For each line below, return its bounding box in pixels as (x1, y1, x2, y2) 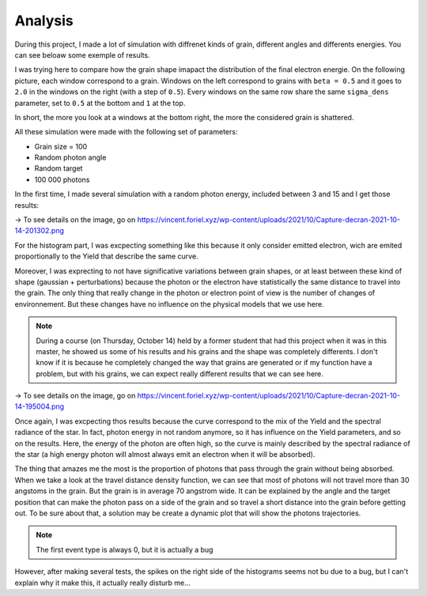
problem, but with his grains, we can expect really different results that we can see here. (36, 368, 324, 379)
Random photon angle (34, 153, 107, 162)
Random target (34, 164, 83, 173)
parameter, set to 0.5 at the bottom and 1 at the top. (14, 98, 186, 108)
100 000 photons (34, 175, 90, 184)
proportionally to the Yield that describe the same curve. (14, 251, 198, 261)
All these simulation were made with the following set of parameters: (14, 127, 238, 137)
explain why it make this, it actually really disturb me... (14, 578, 191, 587)
